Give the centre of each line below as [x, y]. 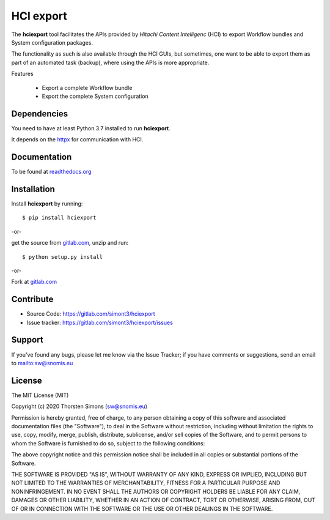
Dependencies [40, 113]
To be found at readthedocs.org [51, 172]
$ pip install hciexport [59, 218]
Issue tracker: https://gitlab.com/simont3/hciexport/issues [100, 322]
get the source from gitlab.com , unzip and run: [70, 243]
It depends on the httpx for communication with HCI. [77, 139]
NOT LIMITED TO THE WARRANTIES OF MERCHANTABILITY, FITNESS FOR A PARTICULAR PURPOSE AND [146, 483]
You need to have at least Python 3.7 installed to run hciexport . [91, 128]
